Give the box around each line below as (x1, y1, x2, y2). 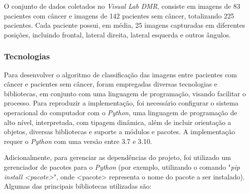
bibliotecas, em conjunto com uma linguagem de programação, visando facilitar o (4, 88, 246, 98)
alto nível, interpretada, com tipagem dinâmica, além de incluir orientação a (4, 117, 231, 127)
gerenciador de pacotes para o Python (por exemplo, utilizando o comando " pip (4, 161, 240, 172)
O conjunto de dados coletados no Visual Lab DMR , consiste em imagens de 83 (4, 1, 240, 11)
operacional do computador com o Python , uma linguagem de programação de (4, 107, 237, 117)
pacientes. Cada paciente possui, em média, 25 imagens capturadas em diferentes (4, 20, 245, 30)
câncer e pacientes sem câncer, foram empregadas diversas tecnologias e (4, 79, 217, 89)
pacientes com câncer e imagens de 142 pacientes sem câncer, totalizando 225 (4, 10, 234, 20)
